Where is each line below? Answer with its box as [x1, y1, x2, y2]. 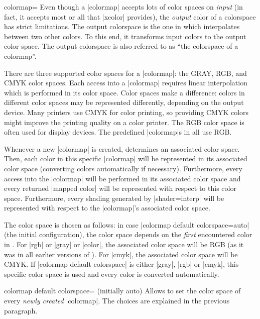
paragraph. [4, 305, 38, 315]
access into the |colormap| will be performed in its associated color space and [4, 173, 241, 183]
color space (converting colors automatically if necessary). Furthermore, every [4, 163, 242, 173]
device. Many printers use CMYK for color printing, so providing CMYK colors [4, 107, 249, 117]
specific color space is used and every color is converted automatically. [4, 268, 219, 279]
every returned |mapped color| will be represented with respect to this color [4, 183, 236, 193]
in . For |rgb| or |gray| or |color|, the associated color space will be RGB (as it [4, 239, 244, 250]
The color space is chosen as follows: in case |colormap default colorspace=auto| [4, 219, 249, 230]
